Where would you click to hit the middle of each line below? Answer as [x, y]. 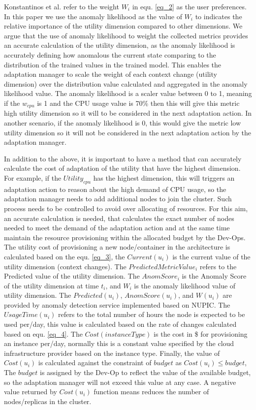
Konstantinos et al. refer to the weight [62, 6]
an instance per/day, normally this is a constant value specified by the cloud [119, 343]
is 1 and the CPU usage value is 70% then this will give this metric [138, 103]
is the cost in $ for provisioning [201, 333]
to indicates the [219, 16]
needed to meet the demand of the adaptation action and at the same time [117, 228]
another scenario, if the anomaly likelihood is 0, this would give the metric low [123, 122]
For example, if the [33, 177]
